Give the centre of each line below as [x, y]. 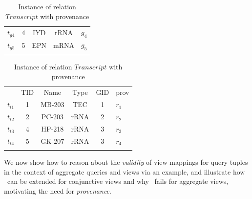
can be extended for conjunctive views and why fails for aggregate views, [118, 181]
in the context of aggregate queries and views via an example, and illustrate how [125, 171]
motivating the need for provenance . [58, 190]
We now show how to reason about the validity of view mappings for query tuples [126, 162]
